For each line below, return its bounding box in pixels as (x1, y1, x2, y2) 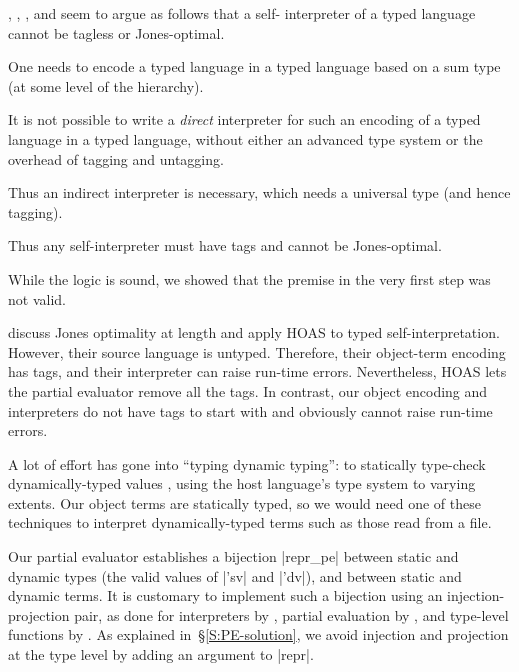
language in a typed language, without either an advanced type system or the (8, 128, 483, 149)
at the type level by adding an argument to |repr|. (8, 644, 314, 665)
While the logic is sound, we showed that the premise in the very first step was (8, 268, 491, 289)
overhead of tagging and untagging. (8, 148, 224, 169)
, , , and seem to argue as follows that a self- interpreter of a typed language (8, 3, 476, 23)
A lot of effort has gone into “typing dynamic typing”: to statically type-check (8, 453, 486, 474)
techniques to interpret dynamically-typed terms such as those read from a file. (8, 512, 492, 533)
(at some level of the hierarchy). (8, 75, 204, 96)
